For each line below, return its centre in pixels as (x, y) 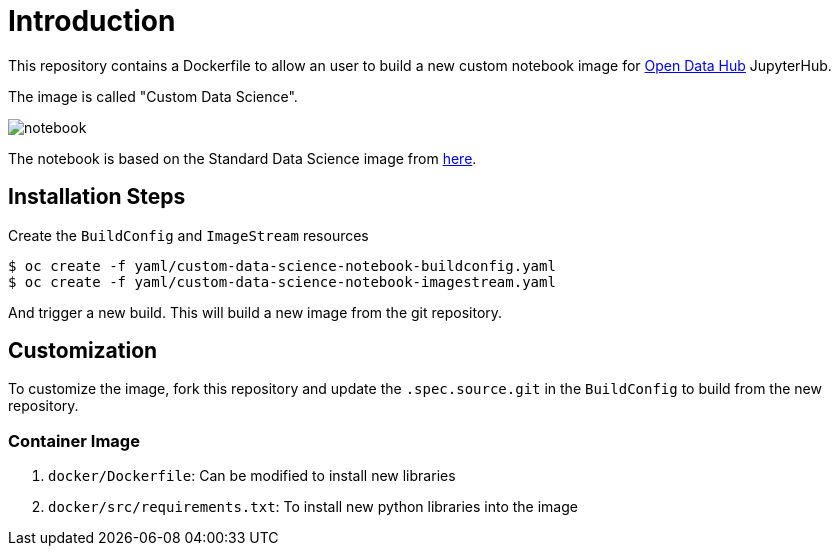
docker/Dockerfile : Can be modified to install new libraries (252, 476)
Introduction (92, 21)
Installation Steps (97, 197)
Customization (83, 351)
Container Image (74, 440)
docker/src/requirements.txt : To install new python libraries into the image (313, 507)
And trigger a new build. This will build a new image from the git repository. (255, 312)
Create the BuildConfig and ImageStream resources (188, 235)
